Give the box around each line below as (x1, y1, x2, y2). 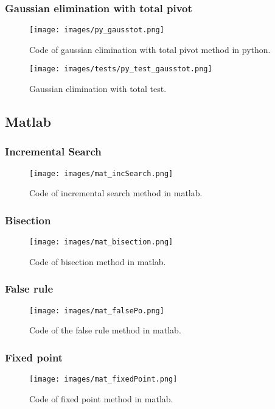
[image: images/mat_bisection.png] (29, 238, 173, 247)
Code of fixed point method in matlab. (29, 392, 173, 405)
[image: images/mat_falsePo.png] (29, 306, 164, 315)
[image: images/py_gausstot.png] (29, 26, 164, 35)
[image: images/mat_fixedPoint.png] (29, 375, 178, 384)
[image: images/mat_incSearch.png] (29, 169, 173, 178)
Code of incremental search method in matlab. (29, 187, 203, 199)
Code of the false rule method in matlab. (29, 324, 181, 336)
